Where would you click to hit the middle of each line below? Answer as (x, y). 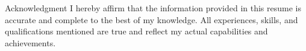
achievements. (30, 42)
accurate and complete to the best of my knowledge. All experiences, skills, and (151, 19)
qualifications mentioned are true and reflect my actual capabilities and (136, 31)
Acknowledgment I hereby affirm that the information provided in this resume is (153, 8)
